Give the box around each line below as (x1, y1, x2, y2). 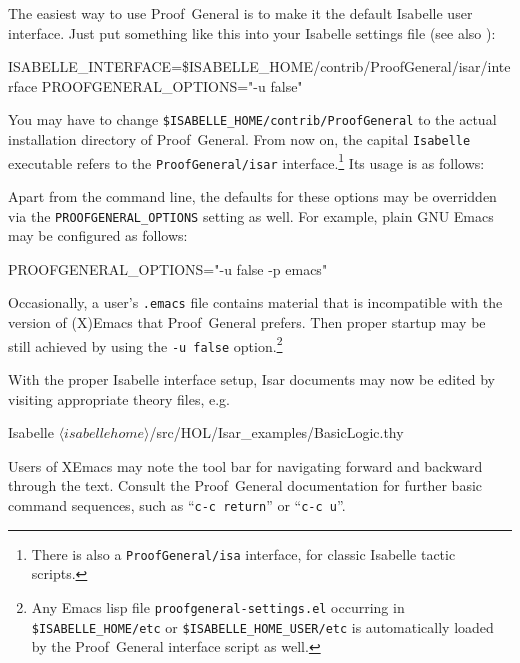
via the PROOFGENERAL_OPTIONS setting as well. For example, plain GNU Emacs (8, 205, 494, 226)
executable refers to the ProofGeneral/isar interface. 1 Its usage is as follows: (8, 149, 485, 173)
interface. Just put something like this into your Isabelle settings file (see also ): (8, 22, 496, 43)
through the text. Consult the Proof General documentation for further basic (8, 475, 483, 496)
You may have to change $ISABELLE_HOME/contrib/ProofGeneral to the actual (8, 109, 497, 130)
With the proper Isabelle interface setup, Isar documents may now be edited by (8, 369, 495, 389)
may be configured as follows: (8, 225, 188, 246)
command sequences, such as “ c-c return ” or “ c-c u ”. (8, 494, 346, 515)
